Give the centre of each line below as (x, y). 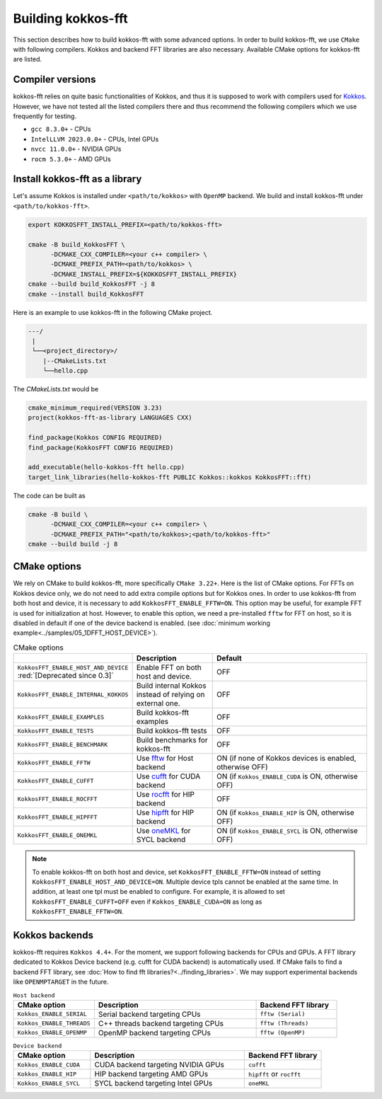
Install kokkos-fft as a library (77, 179)
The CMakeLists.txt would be (56, 389)
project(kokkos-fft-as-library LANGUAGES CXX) (110, 418)
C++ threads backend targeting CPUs (161, 1023)
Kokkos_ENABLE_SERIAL (52, 1014)
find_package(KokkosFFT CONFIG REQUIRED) (101, 447)
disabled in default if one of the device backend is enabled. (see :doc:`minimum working (141, 623)
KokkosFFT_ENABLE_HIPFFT (57, 817)
